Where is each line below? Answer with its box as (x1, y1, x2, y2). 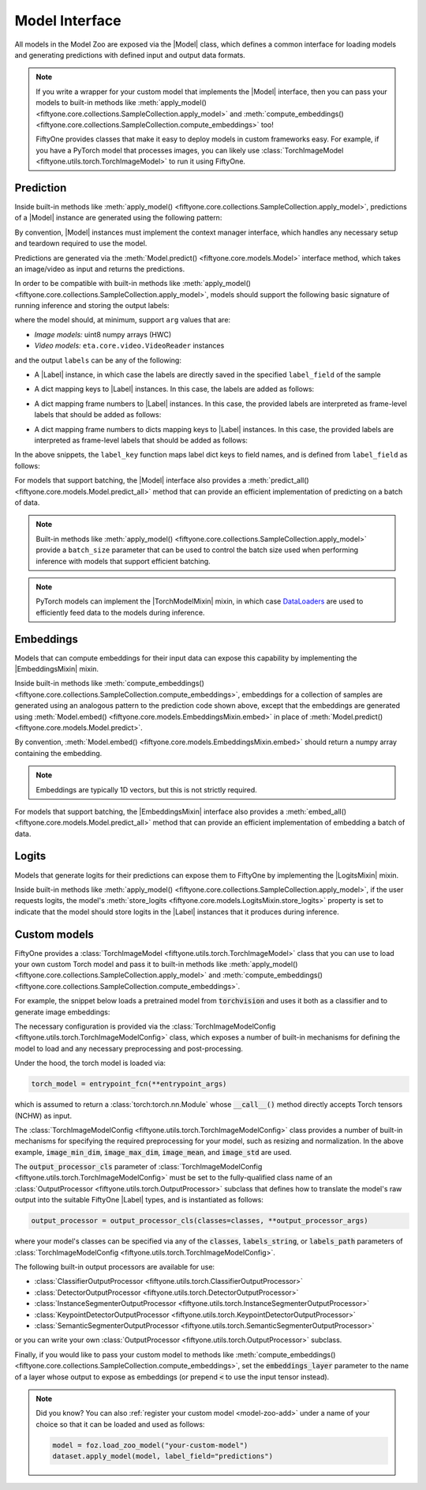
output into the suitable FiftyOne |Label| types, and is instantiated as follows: (14, 1195, 264, 1205)
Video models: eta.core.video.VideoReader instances (34, 341, 225, 351)
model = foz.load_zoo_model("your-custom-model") (52, 1440, 248, 1450)
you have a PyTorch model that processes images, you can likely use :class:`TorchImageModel (35, 145, 344, 155)
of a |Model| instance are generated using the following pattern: (14, 213, 222, 223)
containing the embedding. (14, 748, 103, 758)
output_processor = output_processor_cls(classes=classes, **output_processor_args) (31, 1217, 368, 1225)
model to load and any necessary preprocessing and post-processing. (14, 1044, 244, 1053)
